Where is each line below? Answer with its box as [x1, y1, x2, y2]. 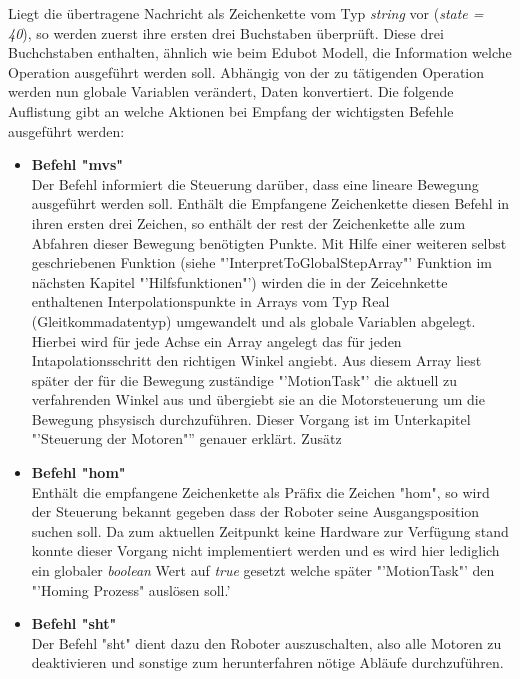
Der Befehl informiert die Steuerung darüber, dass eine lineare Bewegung [31, 173, 479, 194]
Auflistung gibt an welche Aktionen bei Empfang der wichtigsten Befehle [8, 100, 454, 121]
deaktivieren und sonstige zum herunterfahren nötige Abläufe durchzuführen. [31, 652, 504, 673]
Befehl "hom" [31, 462, 126, 483]
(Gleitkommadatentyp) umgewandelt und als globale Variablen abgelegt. [31, 310, 476, 331]
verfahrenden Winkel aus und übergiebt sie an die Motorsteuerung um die [31, 389, 485, 410]
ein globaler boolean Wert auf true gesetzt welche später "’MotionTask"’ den [31, 560, 495, 581]
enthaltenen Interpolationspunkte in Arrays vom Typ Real [31, 291, 390, 312]
